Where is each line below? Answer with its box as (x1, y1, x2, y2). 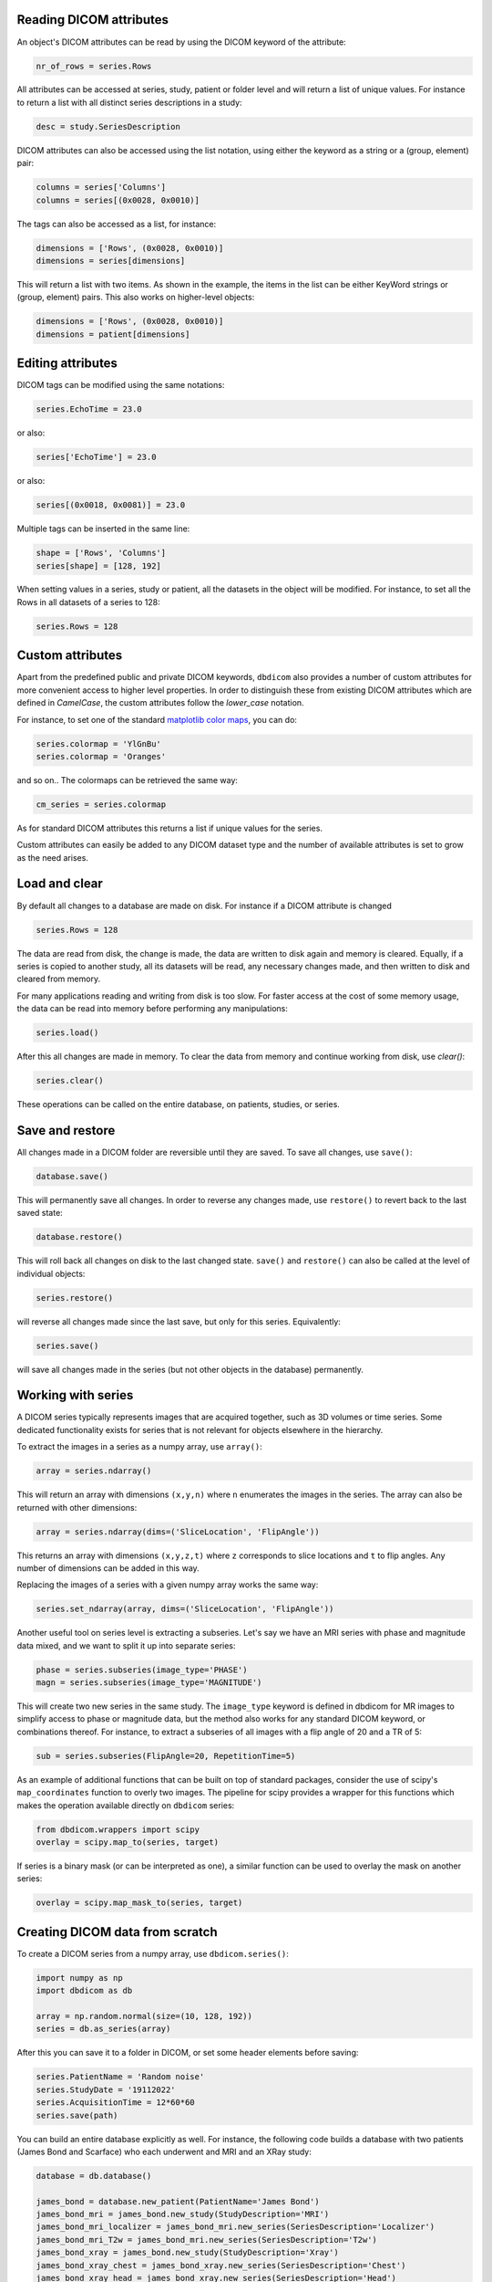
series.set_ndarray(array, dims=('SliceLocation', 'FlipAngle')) (36, 1604, 334, 1615)
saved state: (16, 1208, 63, 1219)
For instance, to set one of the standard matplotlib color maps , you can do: (16, 714, 298, 725)
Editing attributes (16, 356, 118, 372)
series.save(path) (36, 2109, 118, 2120)
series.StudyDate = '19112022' (36, 2084, 177, 2095)
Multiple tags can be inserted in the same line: (16, 523, 190, 534)
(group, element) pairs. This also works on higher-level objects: (16, 292, 255, 303)
